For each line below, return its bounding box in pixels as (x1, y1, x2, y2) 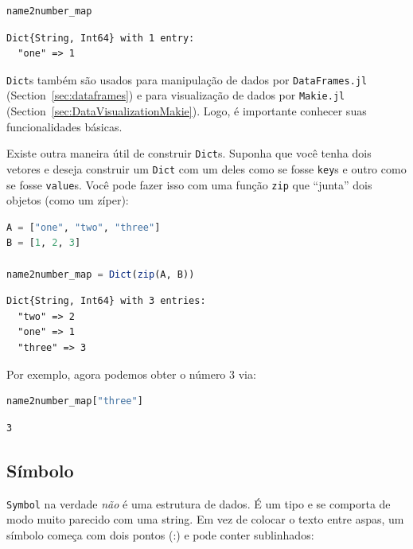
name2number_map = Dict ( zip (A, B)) (6, 268, 195, 280)
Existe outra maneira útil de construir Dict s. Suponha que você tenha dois (6, 145, 372, 162)
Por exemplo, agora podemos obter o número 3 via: (6, 365, 256, 382)
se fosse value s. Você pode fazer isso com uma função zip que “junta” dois (6, 176, 372, 193)
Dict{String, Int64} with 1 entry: (6, 32, 195, 44)
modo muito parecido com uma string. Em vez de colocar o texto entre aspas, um (6, 511, 404, 528)
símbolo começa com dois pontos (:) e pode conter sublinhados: (6, 526, 314, 543)
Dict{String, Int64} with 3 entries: (6, 295, 206, 307)
